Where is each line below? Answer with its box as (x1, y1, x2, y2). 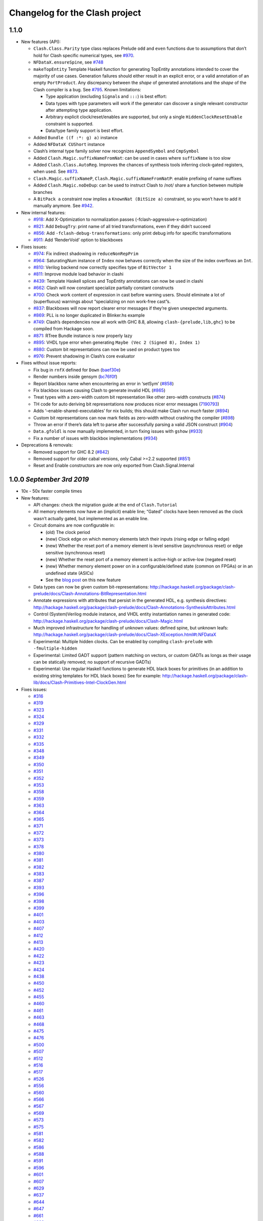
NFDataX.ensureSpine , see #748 (33, 59, 104, 65)
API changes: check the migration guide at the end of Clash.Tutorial (33, 502, 178, 507)
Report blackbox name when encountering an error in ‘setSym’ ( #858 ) (33, 380, 174, 386)
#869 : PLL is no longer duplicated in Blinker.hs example (33, 312, 145, 318)
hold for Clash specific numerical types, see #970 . (33, 52, 135, 58)
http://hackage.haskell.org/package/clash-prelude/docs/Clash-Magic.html (33, 618, 183, 624)
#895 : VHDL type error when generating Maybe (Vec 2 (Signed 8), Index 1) (33, 339, 201, 345)
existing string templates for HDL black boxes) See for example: (33, 673, 162, 678)
